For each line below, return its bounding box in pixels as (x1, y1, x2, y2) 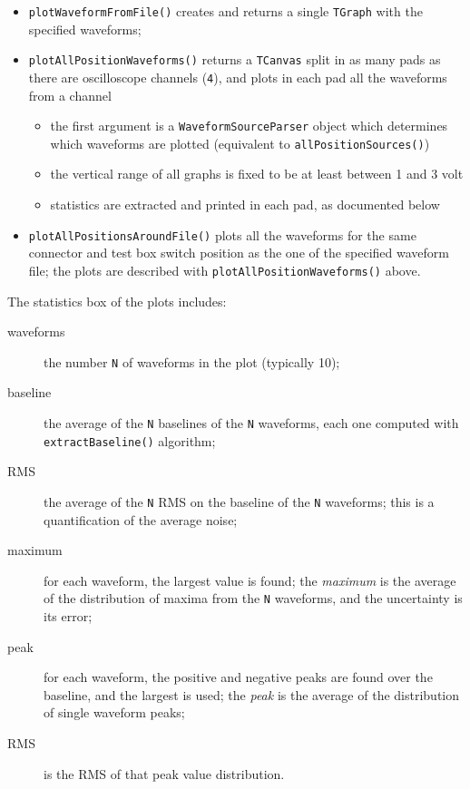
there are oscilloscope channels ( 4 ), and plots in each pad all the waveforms (28, 67, 447, 86)
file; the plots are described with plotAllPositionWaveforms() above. (28, 260, 421, 279)
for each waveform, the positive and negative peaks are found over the (44, 667, 433, 687)
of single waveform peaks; (44, 703, 185, 722)
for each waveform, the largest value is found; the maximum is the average (44, 570, 456, 589)
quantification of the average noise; (44, 510, 238, 529)
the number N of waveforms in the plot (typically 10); (44, 352, 340, 371)
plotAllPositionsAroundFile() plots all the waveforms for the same (28, 225, 416, 244)
